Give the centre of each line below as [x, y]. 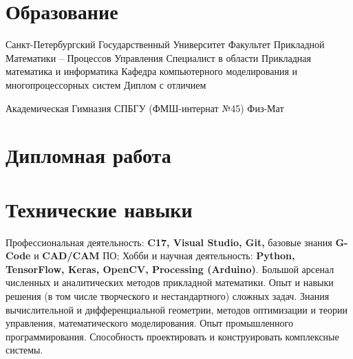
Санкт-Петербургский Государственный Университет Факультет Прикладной [165, 44]
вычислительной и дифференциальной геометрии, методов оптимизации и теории [176, 309]
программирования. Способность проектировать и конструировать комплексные [172, 336]
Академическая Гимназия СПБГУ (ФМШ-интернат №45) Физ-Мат [145, 108]
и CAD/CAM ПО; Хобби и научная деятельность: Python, [164, 255]
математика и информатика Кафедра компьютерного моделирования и [152, 71]
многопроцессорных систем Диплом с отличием [106, 84]
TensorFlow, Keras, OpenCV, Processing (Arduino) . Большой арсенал [170, 269]
